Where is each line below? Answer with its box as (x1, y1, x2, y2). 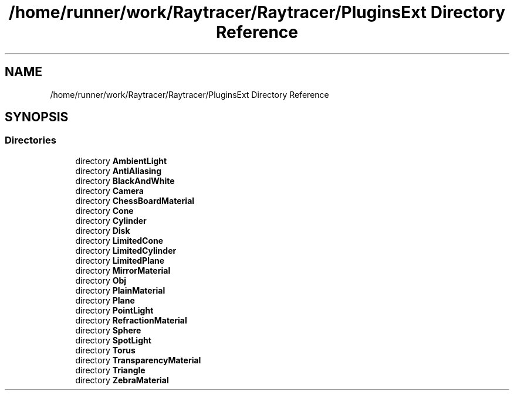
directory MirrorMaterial (75, 265, 171, 275)
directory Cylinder (75, 215, 147, 226)
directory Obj (75, 275, 127, 285)
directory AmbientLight (75, 155, 167, 166)
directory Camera (75, 185, 144, 196)
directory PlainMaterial (75, 285, 165, 295)
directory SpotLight (75, 335, 151, 345)
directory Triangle (75, 365, 146, 375)
